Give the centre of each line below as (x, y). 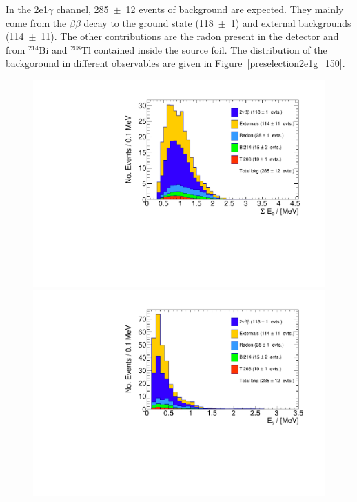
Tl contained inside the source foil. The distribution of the (204, 49)
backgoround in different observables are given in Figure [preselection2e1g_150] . (175, 63)
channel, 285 (82, 9)
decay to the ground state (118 (149, 22)
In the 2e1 (27, 9)
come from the (36, 22)
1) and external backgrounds (291, 22)
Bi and (53, 49)
